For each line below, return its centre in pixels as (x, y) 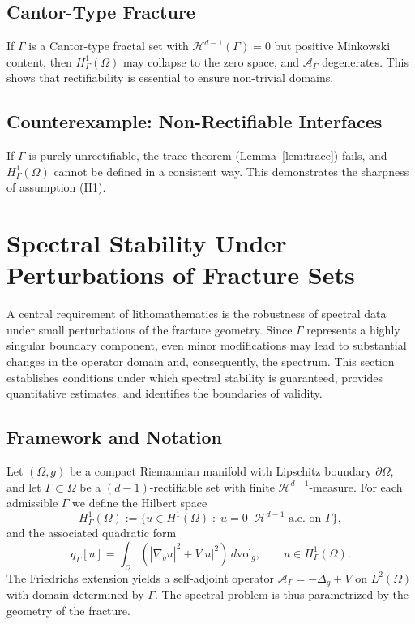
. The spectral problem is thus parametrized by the (281, 594)
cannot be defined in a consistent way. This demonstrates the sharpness (231, 171)
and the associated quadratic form (92, 533)
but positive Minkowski (332, 46)
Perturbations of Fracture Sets (181, 275)
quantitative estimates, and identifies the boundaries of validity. (165, 393)
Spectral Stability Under (147, 243)
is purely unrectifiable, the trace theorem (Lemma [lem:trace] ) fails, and (208, 155)
